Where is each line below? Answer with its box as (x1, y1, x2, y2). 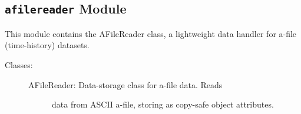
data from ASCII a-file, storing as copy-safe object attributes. (52, 98, 274, 110)
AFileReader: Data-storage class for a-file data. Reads (28, 78, 223, 90)
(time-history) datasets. (5, 39, 90, 51)
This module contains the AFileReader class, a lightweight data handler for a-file (5, 27, 297, 39)
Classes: (5, 58, 33, 71)
